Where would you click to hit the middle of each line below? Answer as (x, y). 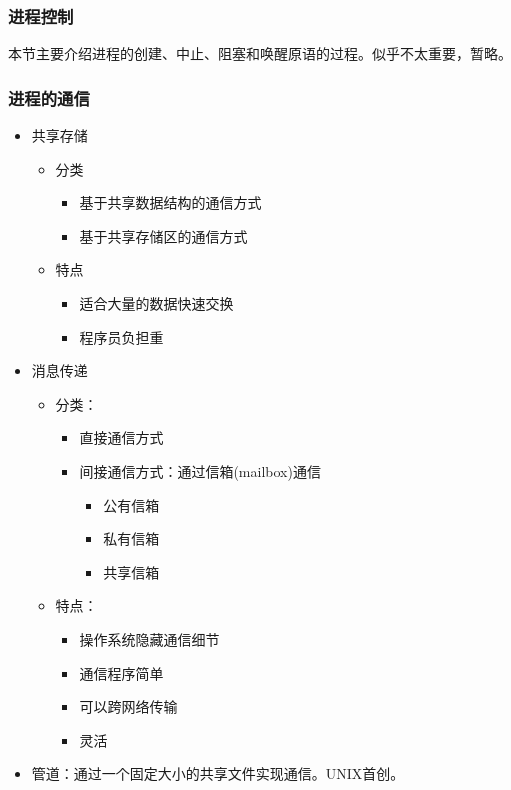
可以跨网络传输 (128, 706)
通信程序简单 (121, 672)
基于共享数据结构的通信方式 (170, 202)
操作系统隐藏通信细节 (149, 638)
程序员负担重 (121, 336)
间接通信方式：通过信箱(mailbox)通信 (200, 470)
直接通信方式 (121, 437)
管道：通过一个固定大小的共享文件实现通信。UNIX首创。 (218, 773)
